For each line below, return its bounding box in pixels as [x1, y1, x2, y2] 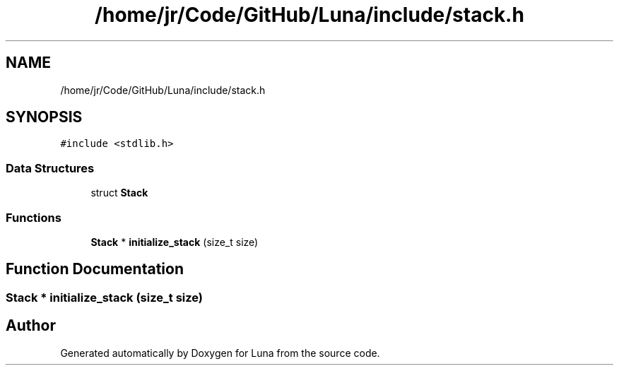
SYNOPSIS [6, 108, 83, 126]
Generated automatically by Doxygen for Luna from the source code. [60, 346, 380, 359]
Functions [6, 210, 61, 225]
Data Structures [6, 160, 95, 175]
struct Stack [90, 187, 148, 199]
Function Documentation [6, 260, 184, 278]
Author [6, 317, 56, 335]
